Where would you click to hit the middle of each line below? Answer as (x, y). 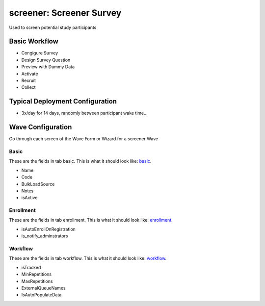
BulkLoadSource (38, 184)
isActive (29, 198)
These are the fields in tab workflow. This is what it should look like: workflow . (88, 258)
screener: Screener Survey (65, 13)
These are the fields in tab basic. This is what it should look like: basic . (80, 161)
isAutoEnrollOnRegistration (49, 229)
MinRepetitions (37, 274)
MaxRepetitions (37, 281)
